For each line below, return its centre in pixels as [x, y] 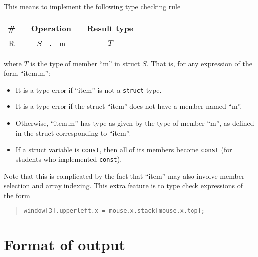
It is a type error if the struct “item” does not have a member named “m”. [129, 106]
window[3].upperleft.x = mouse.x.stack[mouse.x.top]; [114, 211]
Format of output [65, 244]
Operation [51, 28]
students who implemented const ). [69, 159]
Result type [110, 28]
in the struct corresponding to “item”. [73, 132]
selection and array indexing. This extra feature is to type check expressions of [123, 185]
